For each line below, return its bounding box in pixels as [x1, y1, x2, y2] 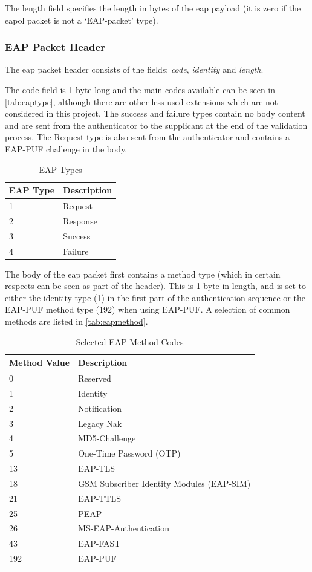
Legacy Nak [78, 417, 122, 429]
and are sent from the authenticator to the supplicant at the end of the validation [5, 119, 308, 131]
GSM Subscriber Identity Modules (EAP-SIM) [78, 476, 251, 489]
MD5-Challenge [78, 432, 136, 444]
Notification [78, 401, 122, 414]
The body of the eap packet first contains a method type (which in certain [5, 267, 281, 280]
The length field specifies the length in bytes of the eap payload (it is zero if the [5, 2, 301, 14]
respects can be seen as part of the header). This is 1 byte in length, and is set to [5, 279, 307, 292]
